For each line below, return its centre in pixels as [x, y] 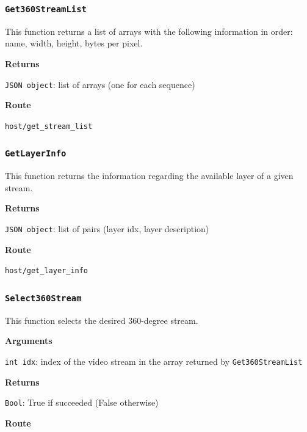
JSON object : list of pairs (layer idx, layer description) [107, 229]
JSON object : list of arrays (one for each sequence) [100, 84]
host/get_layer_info [47, 271]
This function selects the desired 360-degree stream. [102, 320]
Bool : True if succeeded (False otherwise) [82, 402]
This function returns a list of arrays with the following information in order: [149, 31]
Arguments [29, 341]
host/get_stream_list [49, 126]
